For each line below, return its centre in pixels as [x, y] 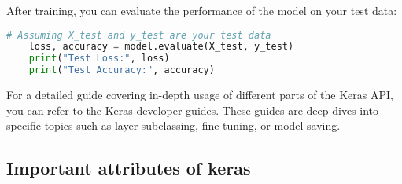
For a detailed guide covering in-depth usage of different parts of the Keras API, [200, 95]
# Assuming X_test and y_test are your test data [139, 35]
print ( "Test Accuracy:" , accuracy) [122, 70]
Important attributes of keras [129, 168]
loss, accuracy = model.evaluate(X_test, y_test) [161, 47]
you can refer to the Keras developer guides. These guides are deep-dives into [193, 110]
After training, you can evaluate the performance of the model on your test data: [202, 10]
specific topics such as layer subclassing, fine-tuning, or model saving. [173, 125]
